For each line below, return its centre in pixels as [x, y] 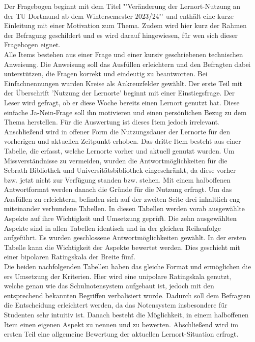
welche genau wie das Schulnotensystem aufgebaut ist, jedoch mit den [109, 286]
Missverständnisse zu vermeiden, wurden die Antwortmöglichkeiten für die [116, 160]
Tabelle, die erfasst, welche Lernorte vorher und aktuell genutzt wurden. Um [119, 150]
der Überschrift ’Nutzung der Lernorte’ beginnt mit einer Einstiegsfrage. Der [119, 93]
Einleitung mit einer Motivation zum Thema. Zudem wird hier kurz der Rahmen [126, 25]
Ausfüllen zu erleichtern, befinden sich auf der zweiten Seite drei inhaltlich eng [122, 199]
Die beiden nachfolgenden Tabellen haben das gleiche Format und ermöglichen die [127, 266]
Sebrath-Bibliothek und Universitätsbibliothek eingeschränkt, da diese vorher [120, 170]
